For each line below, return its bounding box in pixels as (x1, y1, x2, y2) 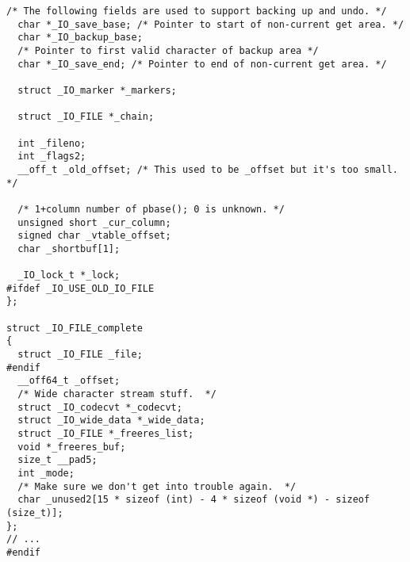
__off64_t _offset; (17, 375, 121, 387)
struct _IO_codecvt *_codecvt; (17, 401, 182, 413)
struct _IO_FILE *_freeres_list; (17, 428, 194, 439)
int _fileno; (17, 137, 86, 149)
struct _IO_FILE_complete (6, 322, 143, 334)
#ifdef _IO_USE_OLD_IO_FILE (6, 282, 155, 294)
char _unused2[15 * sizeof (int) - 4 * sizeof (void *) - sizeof (17, 494, 370, 506)
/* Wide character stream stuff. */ (17, 388, 216, 400)
